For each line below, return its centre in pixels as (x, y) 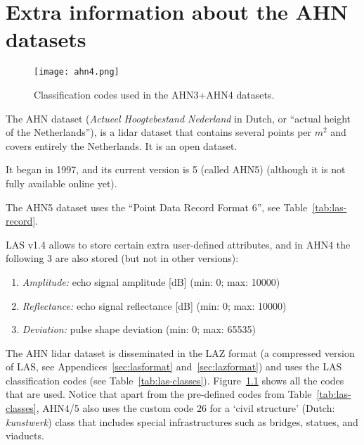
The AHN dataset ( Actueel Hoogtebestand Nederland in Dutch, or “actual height (178, 118)
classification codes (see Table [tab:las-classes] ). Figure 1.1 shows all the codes (175, 380)
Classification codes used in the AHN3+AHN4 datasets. (154, 94)
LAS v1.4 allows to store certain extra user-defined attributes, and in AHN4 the (178, 244)
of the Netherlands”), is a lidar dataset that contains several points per (159, 132)
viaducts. (25, 435)
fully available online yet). (61, 183)
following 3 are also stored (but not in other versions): (122, 258)
